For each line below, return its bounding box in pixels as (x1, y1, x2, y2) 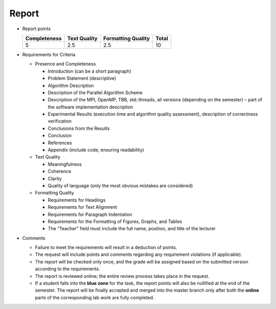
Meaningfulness (48, 161, 82, 167)
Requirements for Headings (48, 197, 106, 203)
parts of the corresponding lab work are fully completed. (35, 294, 154, 300)
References (48, 140, 72, 146)
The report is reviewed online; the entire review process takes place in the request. (35, 273, 210, 279)
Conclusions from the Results (48, 125, 110, 131)
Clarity (48, 175, 62, 182)
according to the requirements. (35, 266, 100, 272)
